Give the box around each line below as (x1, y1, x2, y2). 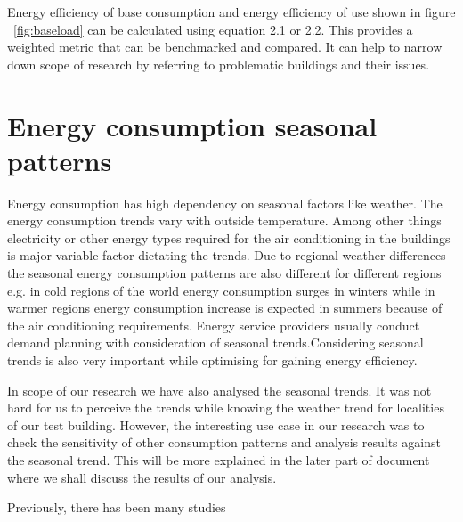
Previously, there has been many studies (7, 498, 226, 517)
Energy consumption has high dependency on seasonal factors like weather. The (7, 193, 443, 212)
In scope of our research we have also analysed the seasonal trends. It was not (7, 380, 432, 399)
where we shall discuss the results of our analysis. (7, 468, 277, 486)
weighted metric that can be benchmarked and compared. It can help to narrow (7, 37, 443, 56)
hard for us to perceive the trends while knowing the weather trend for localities (7, 398, 444, 417)
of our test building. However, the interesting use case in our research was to (7, 415, 425, 434)
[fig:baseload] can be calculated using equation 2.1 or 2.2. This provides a (13, 20, 413, 38)
